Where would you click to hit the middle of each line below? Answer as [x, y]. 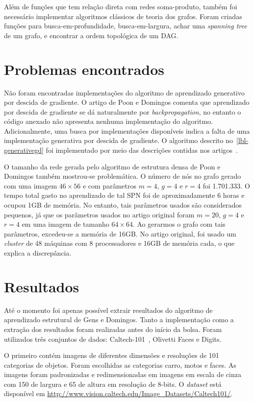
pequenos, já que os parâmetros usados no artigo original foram [99, 214]
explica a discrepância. [38, 253]
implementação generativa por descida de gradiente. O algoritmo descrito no [118, 140]
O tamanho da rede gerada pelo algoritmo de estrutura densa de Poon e [112, 166]
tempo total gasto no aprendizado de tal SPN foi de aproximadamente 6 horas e [124, 195]
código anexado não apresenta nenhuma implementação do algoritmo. [108, 121]
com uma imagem [31, 185]
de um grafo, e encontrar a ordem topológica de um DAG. [91, 35]
